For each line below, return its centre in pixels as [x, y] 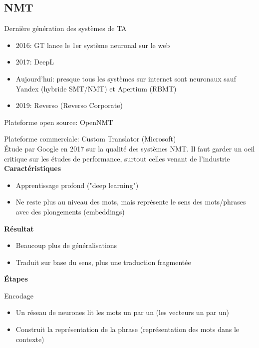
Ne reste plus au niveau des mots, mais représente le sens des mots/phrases [131, 202]
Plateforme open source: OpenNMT [59, 122]
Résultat [19, 228]
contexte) [30, 339]
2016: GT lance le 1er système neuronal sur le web [93, 45]
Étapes [16, 279]
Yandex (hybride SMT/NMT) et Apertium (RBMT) [96, 88]
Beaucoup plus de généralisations [66, 245]
